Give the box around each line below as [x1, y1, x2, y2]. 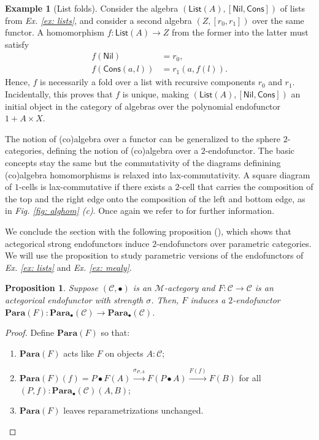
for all [239, 371, 261, 384]
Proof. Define [5, 326, 55, 339]
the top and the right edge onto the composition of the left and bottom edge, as [5, 192, 306, 205]
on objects [105, 346, 144, 359]
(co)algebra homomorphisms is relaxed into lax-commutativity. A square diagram [5, 168, 310, 181]
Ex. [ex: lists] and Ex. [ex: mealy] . [5, 260, 132, 273]
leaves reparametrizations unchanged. [63, 404, 204, 417]
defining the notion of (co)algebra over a [47, 144, 199, 157]
